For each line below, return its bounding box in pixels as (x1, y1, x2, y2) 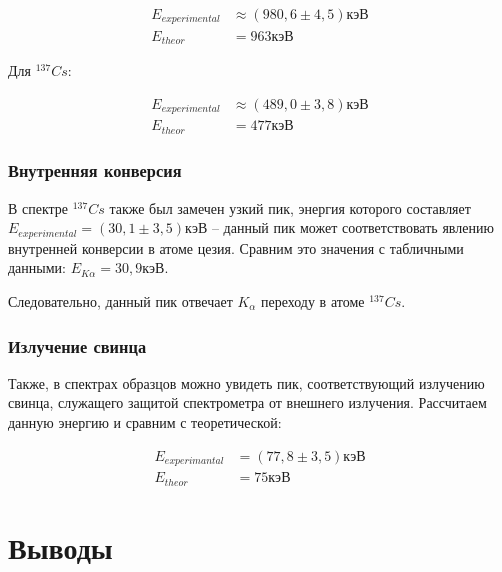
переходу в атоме (261, 290, 365, 311)
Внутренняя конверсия (8, 158, 182, 183)
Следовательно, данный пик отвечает (8, 290, 233, 311)
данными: (8, 257, 66, 278)
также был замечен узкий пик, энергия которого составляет (109, 197, 471, 218)
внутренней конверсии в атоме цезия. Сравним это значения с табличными (8, 237, 464, 258)
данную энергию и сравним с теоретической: (8, 411, 282, 432)
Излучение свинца (8, 333, 147, 358)
